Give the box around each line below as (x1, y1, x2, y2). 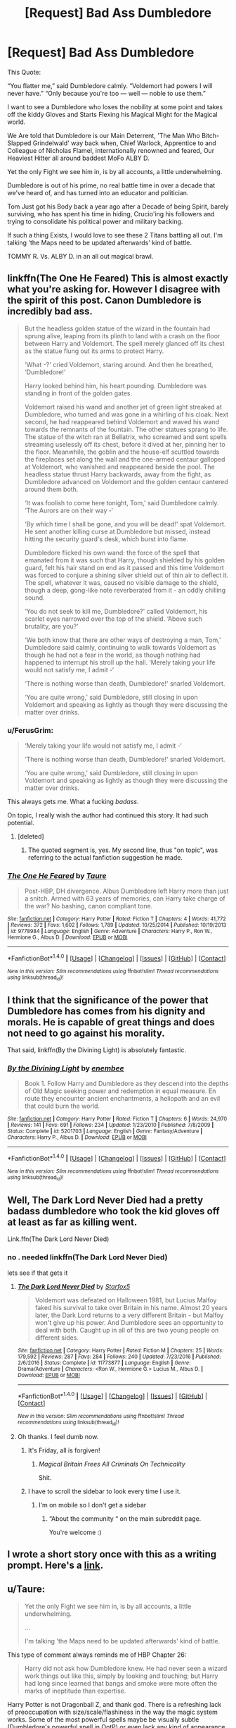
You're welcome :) (48, 1528, 102, 1536)
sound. (24, 593, 45, 602)
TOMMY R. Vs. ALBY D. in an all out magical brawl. (7, 252, 154, 260)
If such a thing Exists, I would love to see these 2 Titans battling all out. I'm (7, 230, 223, 239)
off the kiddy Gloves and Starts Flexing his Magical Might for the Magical (7, 110, 218, 118)
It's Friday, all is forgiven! (27, 1446, 100, 1455)
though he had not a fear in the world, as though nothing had (24, 650, 201, 659)
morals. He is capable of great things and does (7, 1016, 216, 1028)
